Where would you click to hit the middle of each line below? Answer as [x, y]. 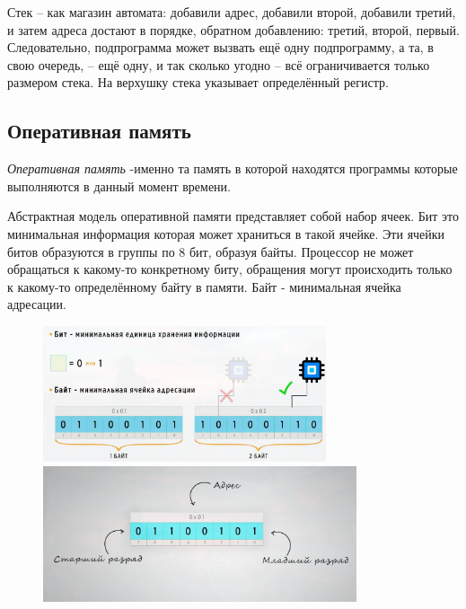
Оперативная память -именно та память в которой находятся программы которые [233, 168]
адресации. [37, 304]
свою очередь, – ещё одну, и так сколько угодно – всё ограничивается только [219, 64]
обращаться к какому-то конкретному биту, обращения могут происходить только [230, 269]
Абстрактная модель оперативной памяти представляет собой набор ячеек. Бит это [233, 216]
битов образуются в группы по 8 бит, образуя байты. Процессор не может [211, 251]
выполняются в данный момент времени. [119, 185]
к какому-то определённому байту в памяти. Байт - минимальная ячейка [204, 286]
